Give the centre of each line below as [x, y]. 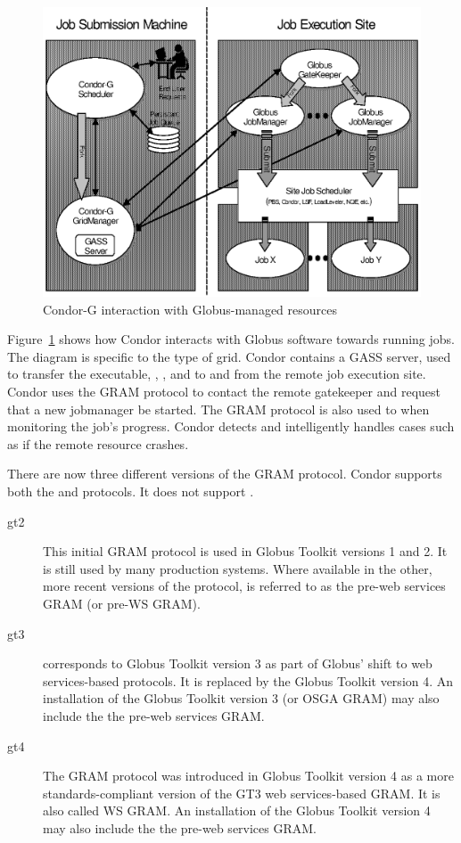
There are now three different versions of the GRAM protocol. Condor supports [225, 474]
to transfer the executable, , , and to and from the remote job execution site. [217, 374]
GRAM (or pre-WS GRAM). [122, 603]
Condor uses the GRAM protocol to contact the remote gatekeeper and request [224, 391]
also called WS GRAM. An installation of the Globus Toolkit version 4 [237, 810]
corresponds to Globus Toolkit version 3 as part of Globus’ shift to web [238, 663]
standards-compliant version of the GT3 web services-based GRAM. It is [242, 793]
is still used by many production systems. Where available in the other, [238, 568]
